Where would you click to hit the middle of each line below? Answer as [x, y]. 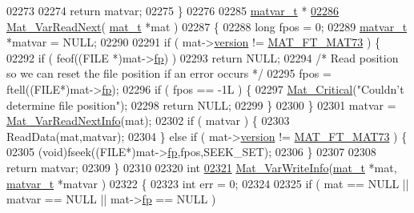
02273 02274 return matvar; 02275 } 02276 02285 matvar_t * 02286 [173, 10]
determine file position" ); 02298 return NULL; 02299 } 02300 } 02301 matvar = [201, 104]
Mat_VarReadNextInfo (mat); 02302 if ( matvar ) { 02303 [148, 121]
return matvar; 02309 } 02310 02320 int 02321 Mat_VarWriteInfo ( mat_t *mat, [202, 167]
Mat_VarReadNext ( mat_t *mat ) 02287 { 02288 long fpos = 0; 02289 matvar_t [207, 26]
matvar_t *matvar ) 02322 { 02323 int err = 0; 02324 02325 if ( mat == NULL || [208, 183]
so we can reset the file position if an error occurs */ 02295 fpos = [169, 73]
